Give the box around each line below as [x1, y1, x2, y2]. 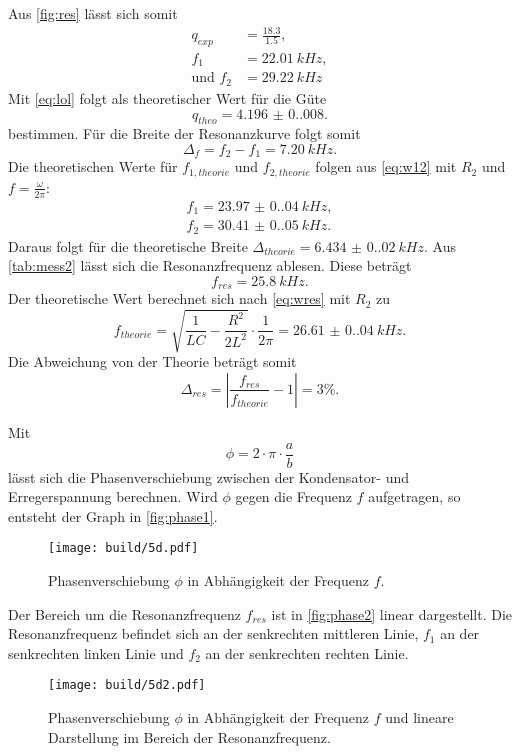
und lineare [385, 707, 454, 728]
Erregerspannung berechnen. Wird [8, 486, 218, 507]
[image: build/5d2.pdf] [48, 678, 206, 693]
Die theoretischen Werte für [8, 156, 178, 177]
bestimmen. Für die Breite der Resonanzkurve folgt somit [8, 123, 361, 144]
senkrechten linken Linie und [8, 642, 184, 663]
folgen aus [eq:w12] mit [315, 156, 457, 177]
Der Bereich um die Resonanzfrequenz [8, 603, 241, 624]
